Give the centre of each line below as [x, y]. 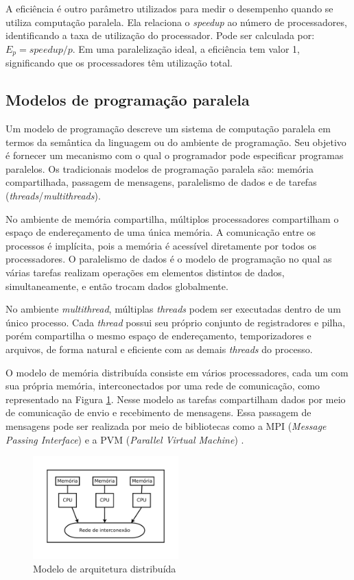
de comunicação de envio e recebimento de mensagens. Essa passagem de [158, 412]
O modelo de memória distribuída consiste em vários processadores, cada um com [177, 372]
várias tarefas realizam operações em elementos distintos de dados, [145, 272]
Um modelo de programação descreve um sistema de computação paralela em [168, 129]
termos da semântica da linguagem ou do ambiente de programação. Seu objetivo [176, 142]
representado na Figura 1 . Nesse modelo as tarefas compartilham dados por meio [176, 399]
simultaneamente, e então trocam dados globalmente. [117, 286]
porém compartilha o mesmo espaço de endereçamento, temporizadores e [158, 336]
